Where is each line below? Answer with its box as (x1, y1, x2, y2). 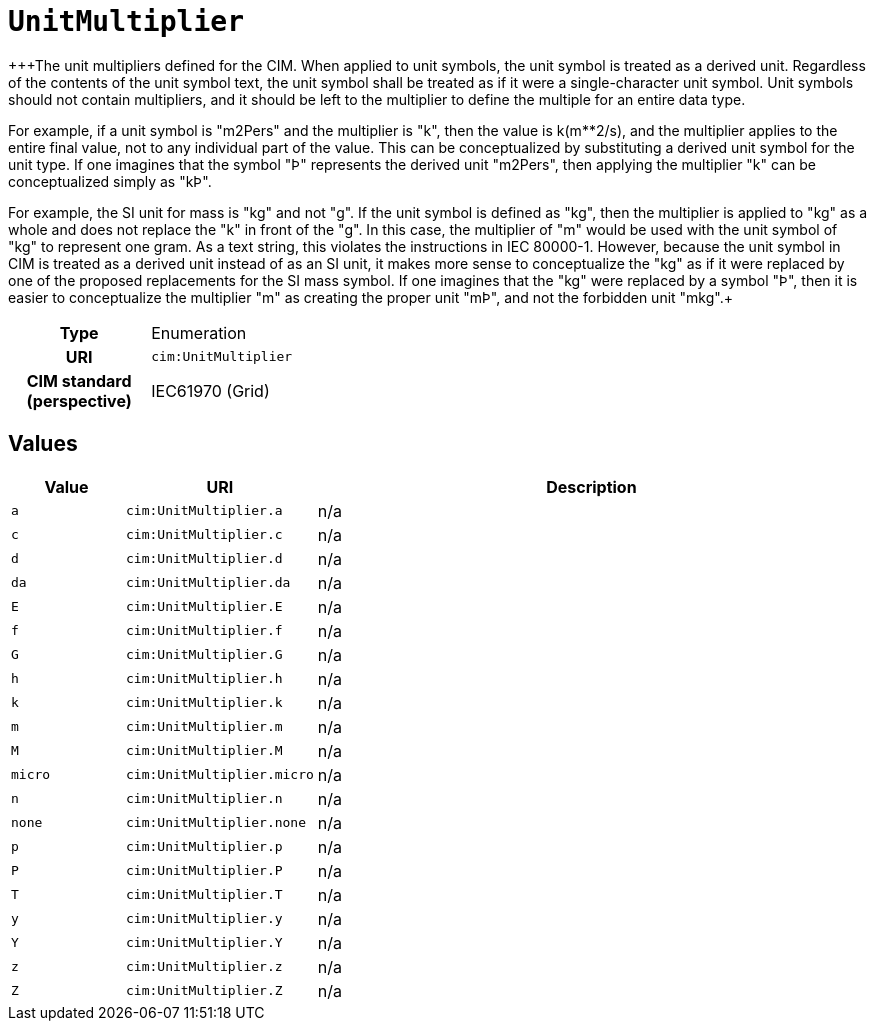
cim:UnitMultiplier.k (126, 695, 283, 711)
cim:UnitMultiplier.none (126, 815, 307, 831)
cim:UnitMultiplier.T (126, 887, 283, 903)
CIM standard (26, 370, 132, 391)
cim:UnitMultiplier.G (126, 647, 283, 663)
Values (8, 431, 78, 457)
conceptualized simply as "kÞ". (8, 172, 212, 190)
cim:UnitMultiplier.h (126, 671, 283, 687)
